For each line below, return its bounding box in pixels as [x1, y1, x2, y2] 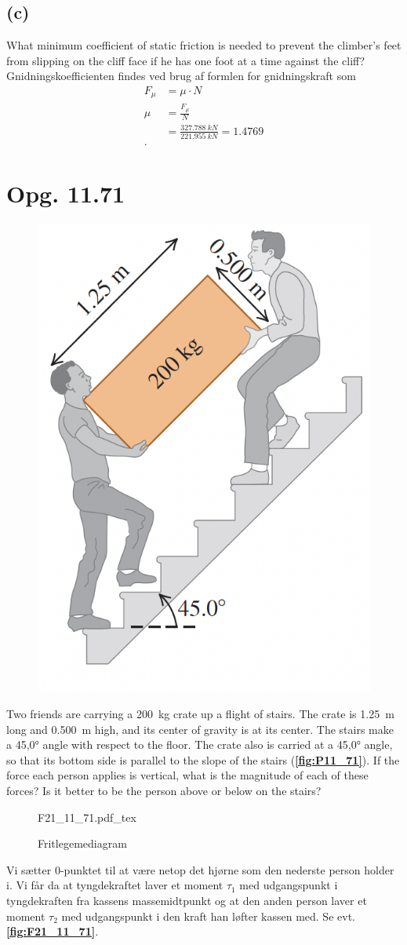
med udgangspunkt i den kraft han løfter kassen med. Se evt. [61, 907, 355, 924]
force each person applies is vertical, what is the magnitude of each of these [6, 767, 369, 783]
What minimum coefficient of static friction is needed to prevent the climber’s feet [6, 37, 402, 53]
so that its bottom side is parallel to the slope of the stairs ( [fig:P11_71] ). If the [6, 751, 400, 768]
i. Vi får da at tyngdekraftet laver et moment [6, 877, 223, 893]
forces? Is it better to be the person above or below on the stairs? [6, 783, 322, 799]
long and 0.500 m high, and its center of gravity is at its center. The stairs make [6, 721, 394, 737]
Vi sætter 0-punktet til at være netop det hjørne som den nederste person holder [6, 861, 394, 877]
